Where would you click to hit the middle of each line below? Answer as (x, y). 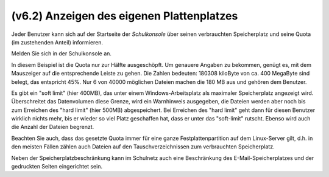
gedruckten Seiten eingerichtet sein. (57, 167)
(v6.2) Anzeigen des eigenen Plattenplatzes (125, 16)
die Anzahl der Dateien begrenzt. (53, 127)
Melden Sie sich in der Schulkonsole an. (62, 54)
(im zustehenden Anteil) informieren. (57, 42)
